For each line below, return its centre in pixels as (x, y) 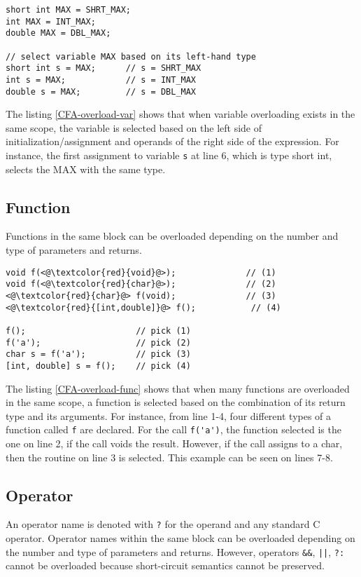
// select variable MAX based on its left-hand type (131, 56)
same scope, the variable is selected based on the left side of (134, 127)
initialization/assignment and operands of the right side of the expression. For (172, 141)
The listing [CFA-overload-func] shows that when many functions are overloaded (178, 388)
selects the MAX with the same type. (86, 169)
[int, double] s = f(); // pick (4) (98, 366)
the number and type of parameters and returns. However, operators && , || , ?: (175, 551)
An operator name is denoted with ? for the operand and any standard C (163, 524)
